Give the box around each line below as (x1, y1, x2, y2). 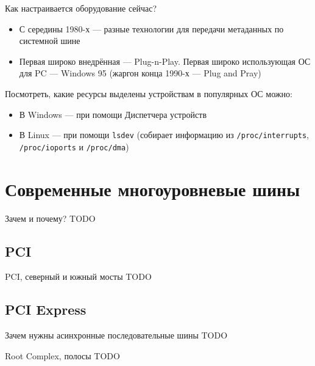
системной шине (19, 34, 80, 47)
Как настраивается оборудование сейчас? (5, 2, 157, 14)
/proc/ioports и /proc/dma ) (19, 140, 129, 153)
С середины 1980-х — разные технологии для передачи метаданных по (19, 22, 284, 35)
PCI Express (5, 300, 87, 319)
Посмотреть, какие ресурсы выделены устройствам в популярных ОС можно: (5, 87, 292, 100)
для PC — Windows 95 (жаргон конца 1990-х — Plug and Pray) (19, 67, 261, 79)
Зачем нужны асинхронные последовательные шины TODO (5, 329, 228, 342)
